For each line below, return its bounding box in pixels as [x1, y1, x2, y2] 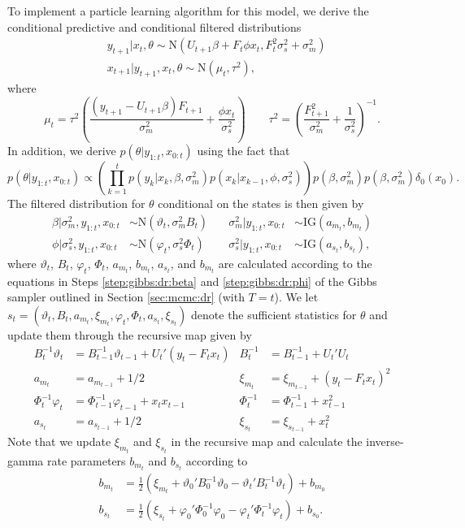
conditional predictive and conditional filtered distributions [7, 18, 302, 35]
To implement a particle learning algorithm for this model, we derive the [7, 2, 369, 19]
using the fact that [197, 142, 290, 159]
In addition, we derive [7, 142, 116, 159]
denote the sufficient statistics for [191, 306, 357, 323]
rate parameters [46, 452, 126, 469]
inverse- [366, 433, 404, 450]
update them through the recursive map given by [7, 327, 252, 344]
